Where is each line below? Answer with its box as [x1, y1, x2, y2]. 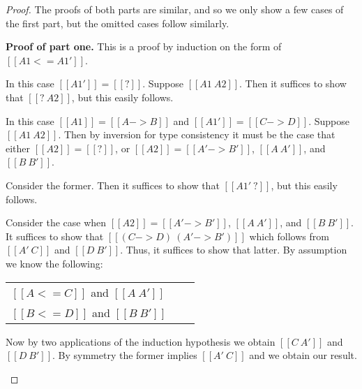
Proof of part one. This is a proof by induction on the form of [6, 39, 282, 54]
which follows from [249, 228, 329, 243]
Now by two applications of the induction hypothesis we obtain [6, 334, 276, 348]
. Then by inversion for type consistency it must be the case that [58, 127, 335, 142]
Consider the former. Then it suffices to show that [6, 177, 220, 192]
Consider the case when [6, 215, 107, 230]
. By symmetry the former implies [52, 348, 197, 362]
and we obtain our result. [249, 348, 357, 362]
